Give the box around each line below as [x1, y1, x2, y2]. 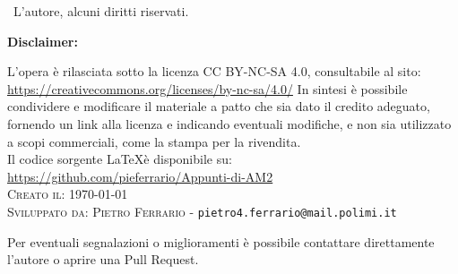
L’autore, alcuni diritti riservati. [13, 2, 189, 20]
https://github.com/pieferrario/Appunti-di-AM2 [7, 167, 273, 185]
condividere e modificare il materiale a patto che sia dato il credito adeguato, [7, 97, 430, 116]
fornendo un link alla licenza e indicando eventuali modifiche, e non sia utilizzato [7, 114, 452, 133]
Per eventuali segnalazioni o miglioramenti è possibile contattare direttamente [7, 232, 435, 251]
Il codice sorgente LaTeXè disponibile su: [7, 150, 232, 168]
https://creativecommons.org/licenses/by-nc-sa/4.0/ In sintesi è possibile [7, 79, 408, 98]
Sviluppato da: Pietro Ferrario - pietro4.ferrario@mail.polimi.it [7, 201, 397, 220]
